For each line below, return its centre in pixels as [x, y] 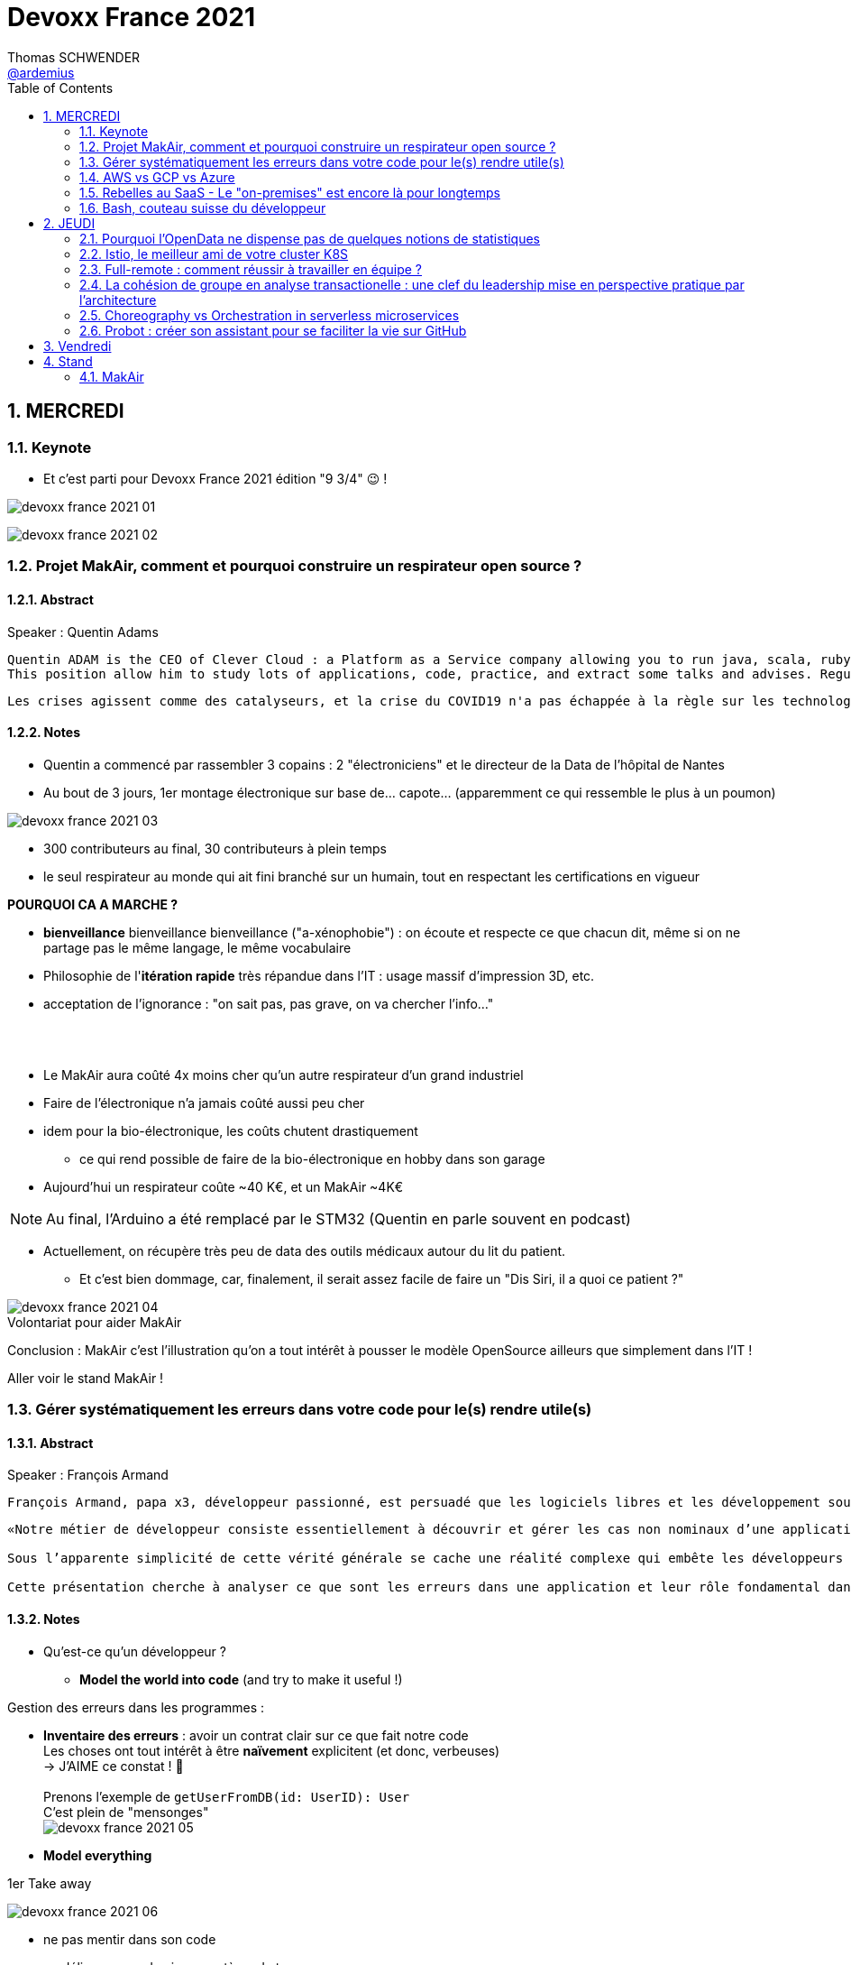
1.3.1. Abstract [50, 1443]
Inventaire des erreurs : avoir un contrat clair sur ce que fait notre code [256, 1735]
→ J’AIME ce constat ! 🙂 [114, 1766]
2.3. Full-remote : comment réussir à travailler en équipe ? [251, 269]
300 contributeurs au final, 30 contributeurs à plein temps [215, 848]
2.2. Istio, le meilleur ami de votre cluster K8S [214, 254]
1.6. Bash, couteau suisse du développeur [203, 208]
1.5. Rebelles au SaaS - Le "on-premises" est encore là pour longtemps [290, 192]
